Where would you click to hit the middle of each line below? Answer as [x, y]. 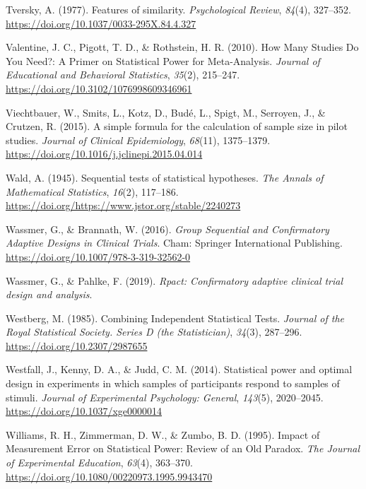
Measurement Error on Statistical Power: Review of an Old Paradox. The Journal [183, 448]
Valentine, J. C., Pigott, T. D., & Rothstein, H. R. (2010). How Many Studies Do [182, 47]
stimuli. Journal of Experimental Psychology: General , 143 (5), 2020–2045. [165, 397]
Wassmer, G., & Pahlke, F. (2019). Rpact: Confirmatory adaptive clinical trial [175, 280]
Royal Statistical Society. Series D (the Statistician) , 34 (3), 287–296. [154, 332]
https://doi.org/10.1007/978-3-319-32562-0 [98, 256]
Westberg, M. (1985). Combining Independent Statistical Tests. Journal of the [175, 318]
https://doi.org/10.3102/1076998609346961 [99, 88]
